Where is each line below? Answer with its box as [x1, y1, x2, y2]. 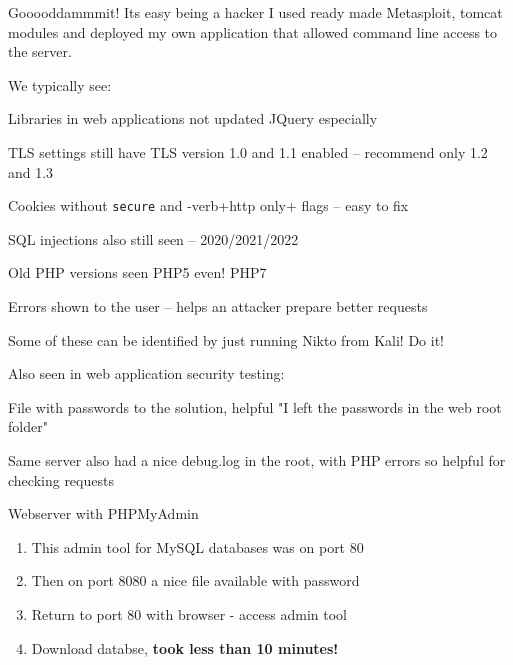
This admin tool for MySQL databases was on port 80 [31, 536, 364, 557]
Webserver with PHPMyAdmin [8, 503, 199, 524]
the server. [8, 41, 72, 62]
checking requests [8, 469, 114, 490]
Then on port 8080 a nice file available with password [31, 570, 360, 591]
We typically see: [8, 74, 112, 95]
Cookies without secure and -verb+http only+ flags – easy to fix [8, 195, 409, 216]
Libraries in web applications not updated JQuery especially [8, 108, 378, 129]
